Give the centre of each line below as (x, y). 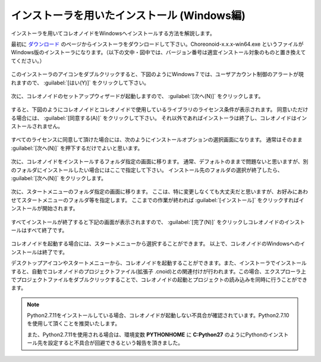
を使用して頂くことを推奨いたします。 (74, 323)
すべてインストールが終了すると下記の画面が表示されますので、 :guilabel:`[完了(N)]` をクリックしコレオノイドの (148, 222)
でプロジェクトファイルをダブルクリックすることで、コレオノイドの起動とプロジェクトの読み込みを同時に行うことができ (159, 279)
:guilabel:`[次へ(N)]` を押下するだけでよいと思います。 (77, 148)
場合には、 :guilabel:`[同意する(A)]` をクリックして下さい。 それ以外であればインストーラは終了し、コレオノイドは (156, 118)
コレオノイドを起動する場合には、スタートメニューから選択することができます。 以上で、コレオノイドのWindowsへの (155, 244)
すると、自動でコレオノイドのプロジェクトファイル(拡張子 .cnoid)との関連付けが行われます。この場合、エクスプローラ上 (158, 271)
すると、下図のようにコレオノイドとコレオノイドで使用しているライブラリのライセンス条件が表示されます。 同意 (149, 109)
